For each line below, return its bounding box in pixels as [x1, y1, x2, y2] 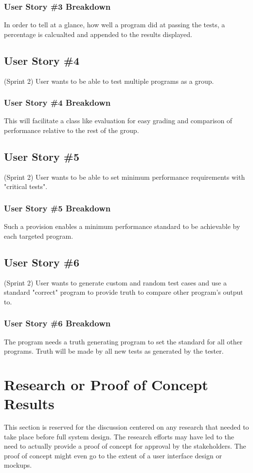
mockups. [4, 460, 32, 470]
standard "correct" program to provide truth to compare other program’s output [4, 287, 243, 297]
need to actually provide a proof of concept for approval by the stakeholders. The [4, 441, 246, 451]
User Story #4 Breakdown [4, 96, 111, 109]
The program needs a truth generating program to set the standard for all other [4, 336, 243, 346]
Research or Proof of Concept [4, 374, 208, 394]
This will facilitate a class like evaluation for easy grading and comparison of [4, 115, 233, 126]
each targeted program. [4, 230, 73, 241]
